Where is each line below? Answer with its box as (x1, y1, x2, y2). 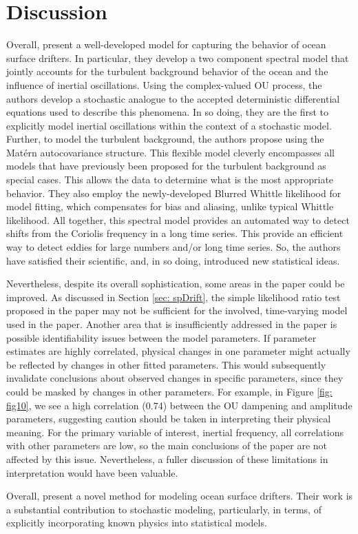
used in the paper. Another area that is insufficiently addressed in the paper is (6, 317, 337, 331)
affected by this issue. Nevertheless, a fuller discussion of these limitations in (6, 451, 328, 466)
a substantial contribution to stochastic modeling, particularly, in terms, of (6, 502, 322, 516)
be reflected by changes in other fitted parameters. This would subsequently (6, 357, 326, 371)
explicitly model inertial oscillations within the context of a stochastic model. (6, 118, 332, 132)
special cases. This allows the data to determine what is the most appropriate (6, 172, 334, 187)
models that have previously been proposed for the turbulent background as (6, 158, 326, 173)
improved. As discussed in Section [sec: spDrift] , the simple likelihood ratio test (6, 289, 341, 304)
